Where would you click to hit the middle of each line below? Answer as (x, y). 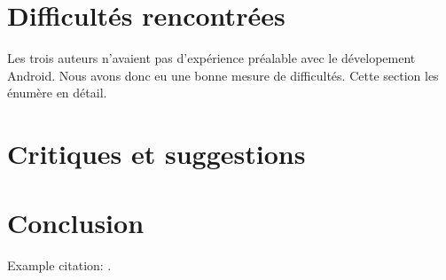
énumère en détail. (57, 93)
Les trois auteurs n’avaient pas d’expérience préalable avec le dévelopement (211, 58)
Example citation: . (59, 265)
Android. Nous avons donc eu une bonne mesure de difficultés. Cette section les (223, 75)
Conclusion (76, 223)
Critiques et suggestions (156, 154)
